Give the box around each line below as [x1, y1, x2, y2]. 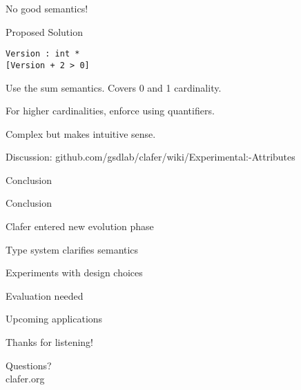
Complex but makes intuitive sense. [6, 126, 156, 141]
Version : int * [6, 49, 80, 59]
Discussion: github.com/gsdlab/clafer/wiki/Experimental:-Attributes [6, 150, 295, 164]
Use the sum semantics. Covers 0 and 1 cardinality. [6, 80, 222, 94]
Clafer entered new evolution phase [6, 219, 154, 234]
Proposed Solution [6, 24, 83, 39]
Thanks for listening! [6, 335, 93, 349]
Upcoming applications [6, 311, 103, 326]
